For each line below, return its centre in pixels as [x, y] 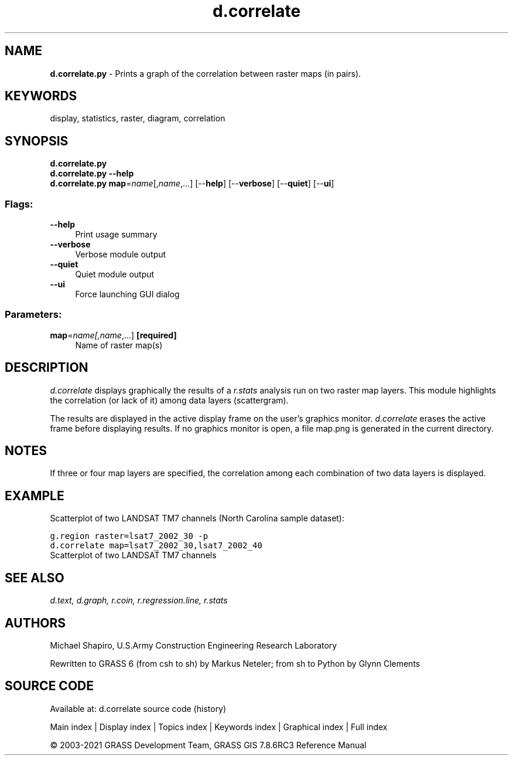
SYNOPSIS [37, 141]
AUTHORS [35, 623]
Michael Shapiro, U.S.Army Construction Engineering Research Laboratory [194, 645]
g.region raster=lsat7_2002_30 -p [129, 536]
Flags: [19, 204]
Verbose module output [121, 255]
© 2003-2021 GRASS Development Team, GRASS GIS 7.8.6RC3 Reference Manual [208, 745]
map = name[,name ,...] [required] [113, 335]
